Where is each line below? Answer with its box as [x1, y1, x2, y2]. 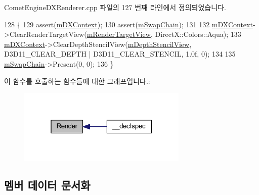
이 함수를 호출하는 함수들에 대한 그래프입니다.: [4, 75, 150, 86]
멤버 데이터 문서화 [4, 177, 91, 192]
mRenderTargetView [87, 29, 151, 39]
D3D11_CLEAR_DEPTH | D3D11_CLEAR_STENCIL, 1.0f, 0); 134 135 [4, 48, 236, 59]
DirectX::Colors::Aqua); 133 [155, 29, 241, 39]
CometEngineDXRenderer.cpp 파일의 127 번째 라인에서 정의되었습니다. [4, 2, 226, 12]
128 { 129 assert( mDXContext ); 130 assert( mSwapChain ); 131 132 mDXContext [4, 19, 253, 29]
